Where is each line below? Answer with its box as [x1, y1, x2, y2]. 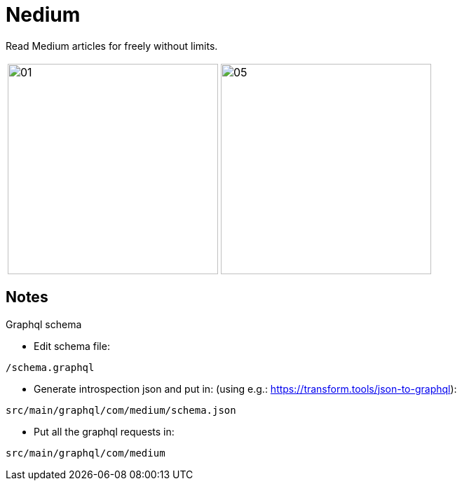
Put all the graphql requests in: [34, 425, 175, 438]
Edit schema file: [34, 339, 110, 352]
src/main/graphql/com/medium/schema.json [6, 404, 236, 416]
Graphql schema [6, 318, 82, 330]
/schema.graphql [6, 361, 95, 373]
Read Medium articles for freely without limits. [6, 39, 218, 52]
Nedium [6, 3, 81, 27]
